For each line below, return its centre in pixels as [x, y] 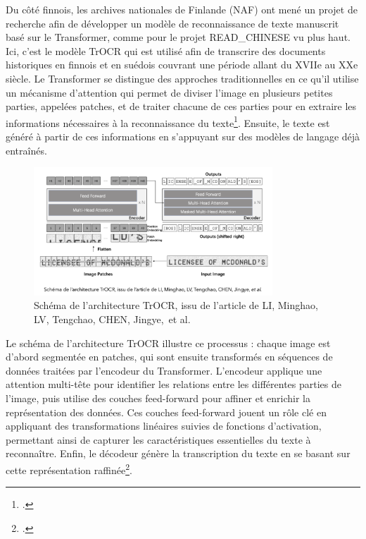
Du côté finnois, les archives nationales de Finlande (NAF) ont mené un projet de [182, 9]
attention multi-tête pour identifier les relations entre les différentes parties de [173, 384]
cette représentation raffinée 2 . [69, 468]
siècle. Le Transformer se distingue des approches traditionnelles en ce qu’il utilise [182, 78]
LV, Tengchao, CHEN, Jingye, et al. [112, 319]
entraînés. [26, 150]
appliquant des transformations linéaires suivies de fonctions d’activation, [164, 426]
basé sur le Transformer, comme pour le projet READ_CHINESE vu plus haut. [178, 37]
